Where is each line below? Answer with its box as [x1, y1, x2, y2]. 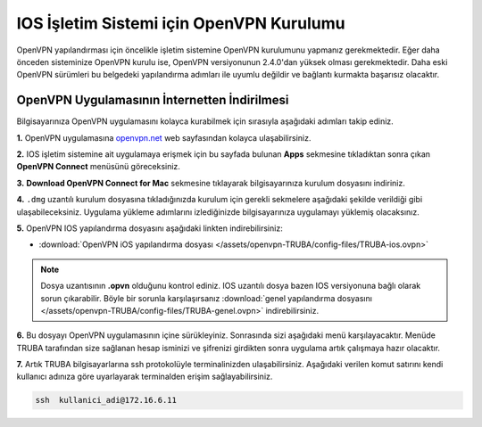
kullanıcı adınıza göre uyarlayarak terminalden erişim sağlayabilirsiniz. [16, 371, 273, 382]
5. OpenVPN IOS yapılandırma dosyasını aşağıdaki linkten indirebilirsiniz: [16, 223, 283, 234]
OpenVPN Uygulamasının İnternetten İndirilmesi [16, 93, 289, 108]
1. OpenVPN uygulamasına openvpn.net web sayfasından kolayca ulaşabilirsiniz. [16, 132, 312, 143]
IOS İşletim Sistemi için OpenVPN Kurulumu [16, 13, 345, 33]
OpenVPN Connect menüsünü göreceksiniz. [16, 161, 180, 172]
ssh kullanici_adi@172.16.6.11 [35, 395, 178, 406]
